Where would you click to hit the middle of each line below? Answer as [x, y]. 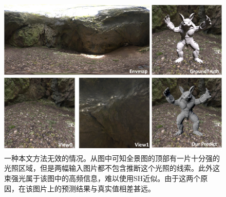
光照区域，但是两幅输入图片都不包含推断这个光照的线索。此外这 [112, 168]
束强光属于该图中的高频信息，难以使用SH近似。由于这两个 [102, 178]
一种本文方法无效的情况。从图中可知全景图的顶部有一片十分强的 [112, 158]
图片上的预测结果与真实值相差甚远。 [94, 188]
